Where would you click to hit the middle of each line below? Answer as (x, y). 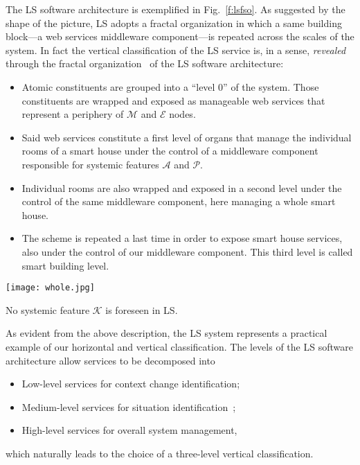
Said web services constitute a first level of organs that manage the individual (187, 137)
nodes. (182, 114)
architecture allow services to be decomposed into (110, 360)
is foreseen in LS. (142, 309)
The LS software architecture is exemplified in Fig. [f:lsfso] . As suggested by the (175, 9)
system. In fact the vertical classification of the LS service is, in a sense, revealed (176, 50)
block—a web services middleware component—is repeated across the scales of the (180, 36)
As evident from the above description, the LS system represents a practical (166, 333)
